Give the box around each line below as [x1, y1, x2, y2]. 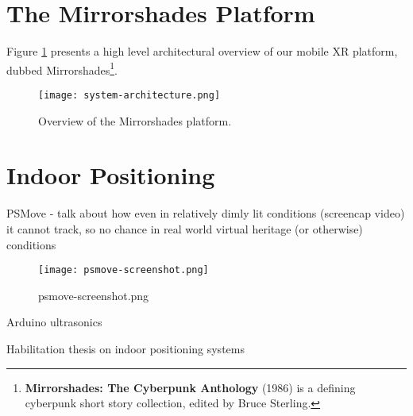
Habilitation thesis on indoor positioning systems [6, 340, 245, 356]
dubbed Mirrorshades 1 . [6, 59, 118, 78]
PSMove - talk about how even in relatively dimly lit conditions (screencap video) [6, 205, 405, 221]
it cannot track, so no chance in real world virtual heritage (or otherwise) [6, 220, 363, 237]
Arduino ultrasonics [6, 314, 102, 330]
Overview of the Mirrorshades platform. [38, 112, 232, 129]
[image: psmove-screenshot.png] [38, 264, 209, 276]
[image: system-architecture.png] [38, 89, 221, 101]
